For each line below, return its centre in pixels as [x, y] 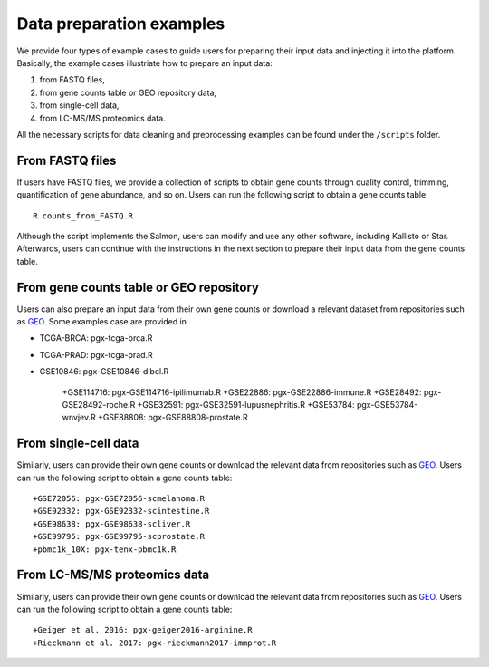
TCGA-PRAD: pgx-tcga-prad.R [96, 354]
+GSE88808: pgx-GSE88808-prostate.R [173, 418]
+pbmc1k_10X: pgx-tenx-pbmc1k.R [105, 549]
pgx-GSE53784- [387, 405]
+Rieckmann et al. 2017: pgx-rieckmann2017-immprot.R [154, 643]
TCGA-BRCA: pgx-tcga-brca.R [96, 338]
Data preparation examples [121, 24]
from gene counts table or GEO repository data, [128, 92]
